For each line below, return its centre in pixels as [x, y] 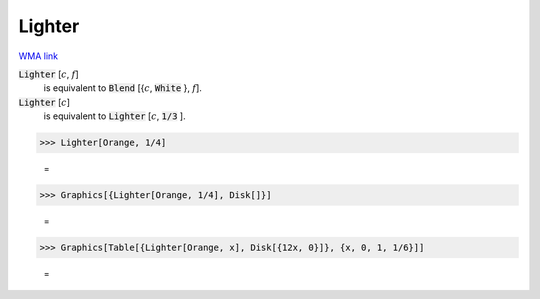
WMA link [38, 56]
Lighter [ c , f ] [48, 74]
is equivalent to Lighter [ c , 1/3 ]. [114, 116]
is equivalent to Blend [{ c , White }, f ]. [122, 88]
